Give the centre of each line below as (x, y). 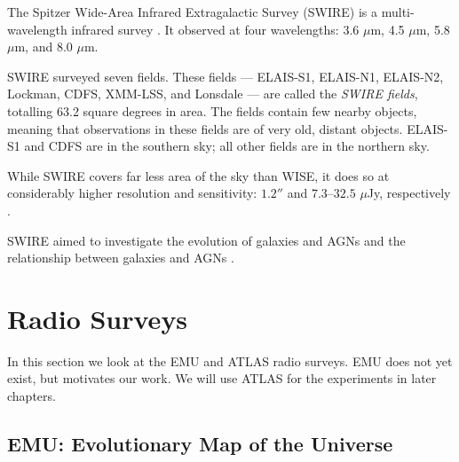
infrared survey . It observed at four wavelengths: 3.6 (215, 29)
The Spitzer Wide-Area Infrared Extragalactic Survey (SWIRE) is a (193, 12)
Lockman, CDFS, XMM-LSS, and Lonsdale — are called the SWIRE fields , (213, 94)
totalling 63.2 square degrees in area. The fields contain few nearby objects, (212, 110)
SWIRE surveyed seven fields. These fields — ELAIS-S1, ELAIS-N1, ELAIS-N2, (226, 76)
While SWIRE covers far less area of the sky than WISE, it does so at (198, 175)
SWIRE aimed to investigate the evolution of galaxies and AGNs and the (206, 240)
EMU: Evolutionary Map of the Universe (200, 444)
